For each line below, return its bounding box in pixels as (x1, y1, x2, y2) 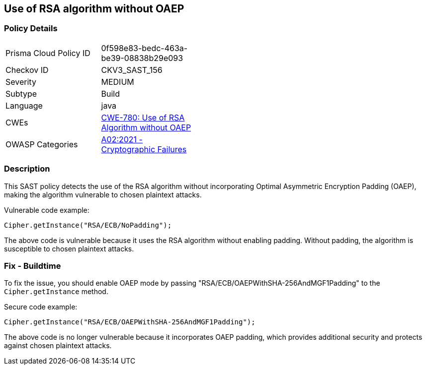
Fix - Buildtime (4, 260, 61, 271)
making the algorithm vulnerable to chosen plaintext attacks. (4, 190, 202, 199)
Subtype (5, 88, 37, 99)
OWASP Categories (5, 139, 78, 149)
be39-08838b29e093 (101, 53, 183, 63)
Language (5, 100, 43, 111)
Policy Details (4, 23, 58, 34)
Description (4, 164, 50, 174)
